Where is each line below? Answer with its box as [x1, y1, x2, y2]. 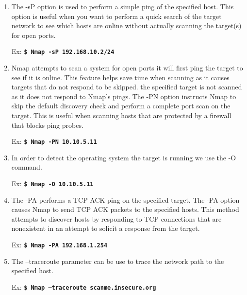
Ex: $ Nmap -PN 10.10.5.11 [11, 136, 97, 146]
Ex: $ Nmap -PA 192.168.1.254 [11, 240, 108, 250]
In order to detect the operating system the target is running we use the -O [11, 152, 236, 162]
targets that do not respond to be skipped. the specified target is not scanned [11, 82, 242, 92]
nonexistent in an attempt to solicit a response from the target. [11, 223, 200, 233]
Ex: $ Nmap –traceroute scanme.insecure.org [11, 281, 156, 292]
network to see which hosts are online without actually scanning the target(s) [11, 20, 242, 31]
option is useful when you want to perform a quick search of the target [11, 11, 222, 21]
